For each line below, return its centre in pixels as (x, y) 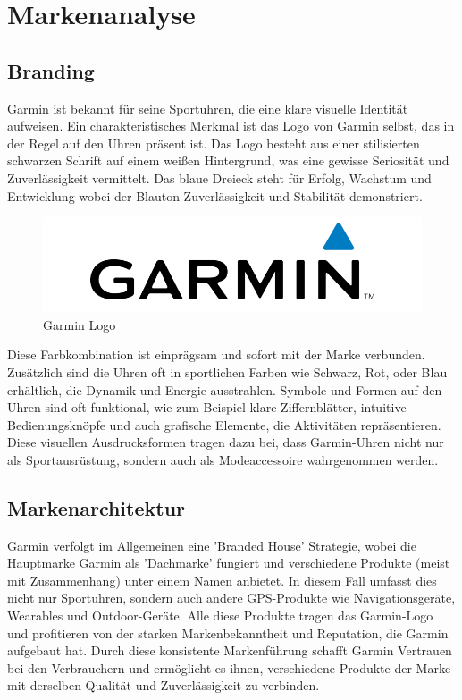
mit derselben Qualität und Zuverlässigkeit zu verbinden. (164, 685)
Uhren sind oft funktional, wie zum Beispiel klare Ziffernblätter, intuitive (207, 407)
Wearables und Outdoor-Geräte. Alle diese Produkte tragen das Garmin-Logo (220, 616)
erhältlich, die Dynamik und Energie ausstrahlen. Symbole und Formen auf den (225, 389)
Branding (51, 70)
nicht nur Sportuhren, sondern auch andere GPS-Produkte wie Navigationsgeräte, (231, 598)
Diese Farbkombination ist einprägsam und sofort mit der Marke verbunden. (216, 354)
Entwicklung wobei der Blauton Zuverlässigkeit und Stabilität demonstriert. (215, 195)
